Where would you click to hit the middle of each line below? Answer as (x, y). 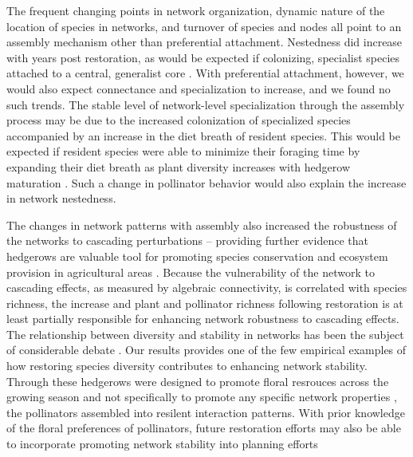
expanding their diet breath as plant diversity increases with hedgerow (179, 166)
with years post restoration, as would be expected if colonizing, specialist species (203, 57)
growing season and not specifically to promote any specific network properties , (202, 397)
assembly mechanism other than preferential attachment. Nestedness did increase (205, 42)
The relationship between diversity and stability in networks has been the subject (205, 334)
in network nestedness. (61, 198)
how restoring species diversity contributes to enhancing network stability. (187, 366)
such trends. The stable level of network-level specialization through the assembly (206, 104)
